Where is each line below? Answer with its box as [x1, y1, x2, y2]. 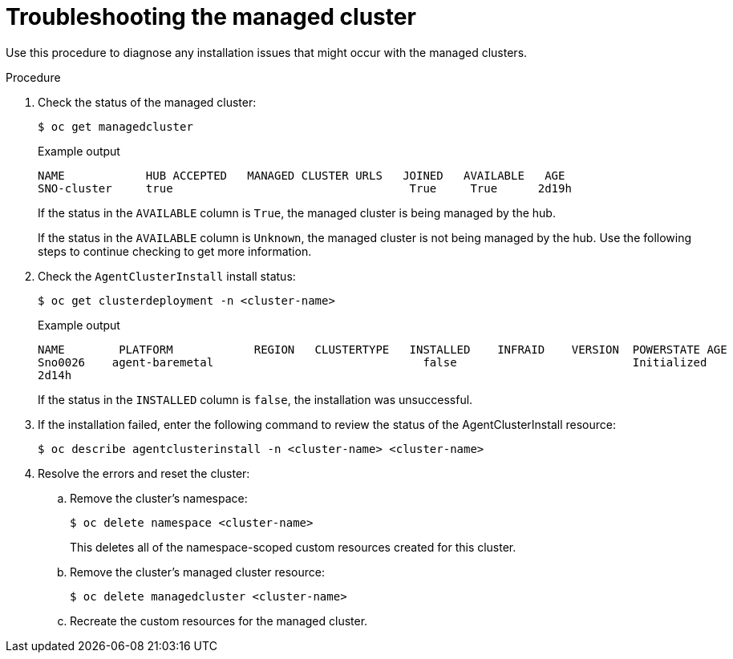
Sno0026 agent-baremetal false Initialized [38, 355, 707, 369]
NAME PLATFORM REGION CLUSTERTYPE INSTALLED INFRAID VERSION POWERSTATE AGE [38, 342, 727, 356]
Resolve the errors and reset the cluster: [38, 466, 250, 480]
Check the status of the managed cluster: [38, 95, 257, 109]
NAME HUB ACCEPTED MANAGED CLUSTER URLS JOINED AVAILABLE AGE [38, 168, 565, 182]
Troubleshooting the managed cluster [6, 3, 416, 30]
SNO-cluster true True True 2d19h [38, 181, 572, 195]
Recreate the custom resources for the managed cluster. [70, 613, 368, 628]
